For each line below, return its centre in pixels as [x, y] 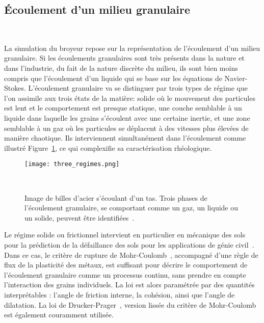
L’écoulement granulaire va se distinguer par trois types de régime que [138, 88]
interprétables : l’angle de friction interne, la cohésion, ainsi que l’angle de [120, 294]
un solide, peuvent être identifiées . [80, 217]
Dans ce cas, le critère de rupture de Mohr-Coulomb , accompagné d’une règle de [131, 254]
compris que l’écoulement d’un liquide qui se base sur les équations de [113, 78]
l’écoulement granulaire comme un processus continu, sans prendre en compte [125, 274]
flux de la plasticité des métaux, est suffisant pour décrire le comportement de [126, 265]
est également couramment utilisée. [59, 315]
